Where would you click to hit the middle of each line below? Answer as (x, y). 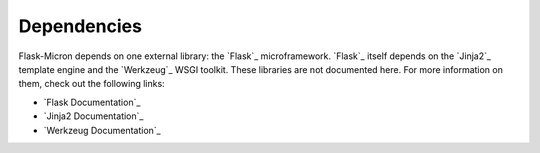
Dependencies (80, 26)
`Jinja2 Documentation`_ (93, 116)
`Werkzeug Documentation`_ (102, 130)
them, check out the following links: (91, 84)
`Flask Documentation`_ (92, 102)
